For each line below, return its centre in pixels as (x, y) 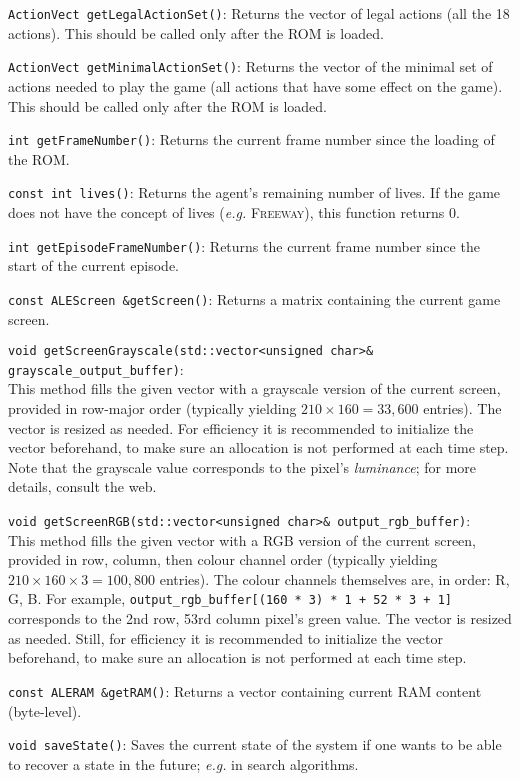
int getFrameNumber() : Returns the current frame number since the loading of (251, 139)
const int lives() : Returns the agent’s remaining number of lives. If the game (254, 192)
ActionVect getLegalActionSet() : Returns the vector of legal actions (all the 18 (259, 13)
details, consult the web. (82, 486)
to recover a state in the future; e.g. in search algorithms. (183, 763)
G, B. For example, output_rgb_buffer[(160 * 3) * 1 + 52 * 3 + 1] (230, 598)
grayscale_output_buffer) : (96, 368)
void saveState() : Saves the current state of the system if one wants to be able (255, 744)
